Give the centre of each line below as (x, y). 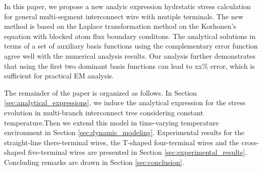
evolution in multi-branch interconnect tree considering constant (104, 112)
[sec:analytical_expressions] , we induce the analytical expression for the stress (125, 102)
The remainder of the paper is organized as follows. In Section (101, 92)
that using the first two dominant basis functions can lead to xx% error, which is (129, 66)
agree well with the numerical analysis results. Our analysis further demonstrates (130, 55)
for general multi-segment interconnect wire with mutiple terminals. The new (124, 16)
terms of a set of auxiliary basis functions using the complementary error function (131, 46)
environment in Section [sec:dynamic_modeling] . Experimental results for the (124, 132)
